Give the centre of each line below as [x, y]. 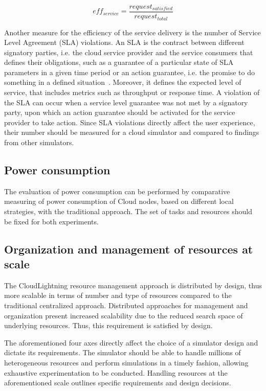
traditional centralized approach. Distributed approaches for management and [126, 305]
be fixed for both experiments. [51, 221]
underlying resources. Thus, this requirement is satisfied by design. [108, 325]
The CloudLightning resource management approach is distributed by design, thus [133, 285]
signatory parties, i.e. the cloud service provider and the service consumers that [129, 52]
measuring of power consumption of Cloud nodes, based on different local [119, 201]
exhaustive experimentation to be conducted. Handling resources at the [116, 372]
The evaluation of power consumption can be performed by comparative [117, 191]
